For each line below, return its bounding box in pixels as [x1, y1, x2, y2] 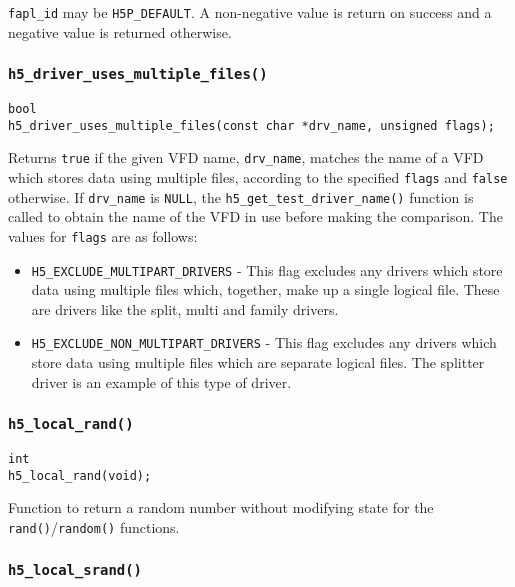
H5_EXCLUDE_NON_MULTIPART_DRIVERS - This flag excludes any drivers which [31, 332, 497, 353]
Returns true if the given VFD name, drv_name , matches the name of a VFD [8, 147, 484, 168]
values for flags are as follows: [8, 225, 198, 246]
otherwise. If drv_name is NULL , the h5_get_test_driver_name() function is [8, 186, 474, 207]
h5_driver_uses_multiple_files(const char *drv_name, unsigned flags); [8, 118, 495, 133]
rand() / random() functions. [8, 516, 180, 537]
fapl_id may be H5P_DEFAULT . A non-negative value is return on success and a [8, 2, 492, 22]
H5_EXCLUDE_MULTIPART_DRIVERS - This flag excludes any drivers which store [31, 259, 503, 280]
